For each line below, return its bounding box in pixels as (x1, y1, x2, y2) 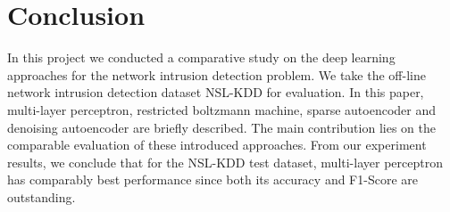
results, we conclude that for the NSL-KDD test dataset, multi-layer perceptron (7, 152, 443, 171)
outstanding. (7, 187, 76, 206)
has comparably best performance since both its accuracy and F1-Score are (7, 170, 418, 189)
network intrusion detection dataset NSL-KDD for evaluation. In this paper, (7, 83, 424, 102)
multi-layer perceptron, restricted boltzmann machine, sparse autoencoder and (7, 100, 437, 118)
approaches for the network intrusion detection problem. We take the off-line (7, 65, 426, 84)
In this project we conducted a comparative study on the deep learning (7, 48, 396, 67)
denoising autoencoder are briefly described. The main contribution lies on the (7, 118, 436, 136)
